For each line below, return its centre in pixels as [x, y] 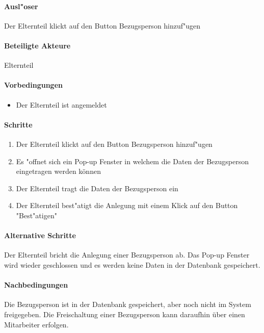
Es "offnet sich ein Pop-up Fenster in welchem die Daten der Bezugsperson [133, 161]
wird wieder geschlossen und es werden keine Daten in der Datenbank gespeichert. [132, 264]
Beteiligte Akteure [37, 45]
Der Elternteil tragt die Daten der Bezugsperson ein [97, 188]
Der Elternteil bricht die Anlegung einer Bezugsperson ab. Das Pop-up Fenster [127, 255]
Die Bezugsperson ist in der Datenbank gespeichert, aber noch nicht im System [128, 304]
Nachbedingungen [36, 285]
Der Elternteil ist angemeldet [61, 104]
